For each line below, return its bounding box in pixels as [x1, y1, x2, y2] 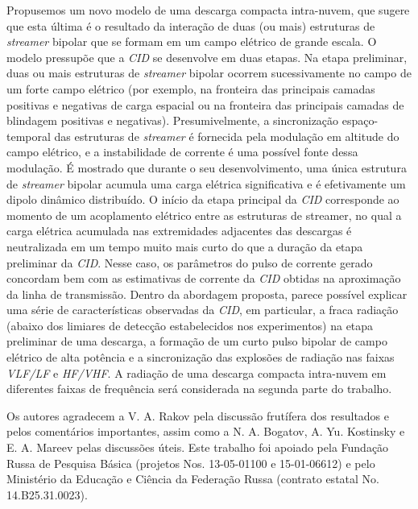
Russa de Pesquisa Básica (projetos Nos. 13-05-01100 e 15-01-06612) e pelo [6, 454, 375, 471]
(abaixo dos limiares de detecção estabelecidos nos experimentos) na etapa [6, 317, 374, 333]
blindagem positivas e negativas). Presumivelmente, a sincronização [6, 112, 339, 129]
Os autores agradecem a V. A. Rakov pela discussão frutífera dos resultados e [6, 407, 390, 424]
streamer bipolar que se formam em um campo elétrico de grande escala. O [6, 33, 377, 50]
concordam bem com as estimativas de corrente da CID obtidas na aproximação [6, 270, 401, 287]
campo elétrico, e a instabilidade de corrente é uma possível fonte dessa [6, 143, 358, 160]
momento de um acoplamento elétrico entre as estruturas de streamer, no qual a [6, 206, 402, 223]
